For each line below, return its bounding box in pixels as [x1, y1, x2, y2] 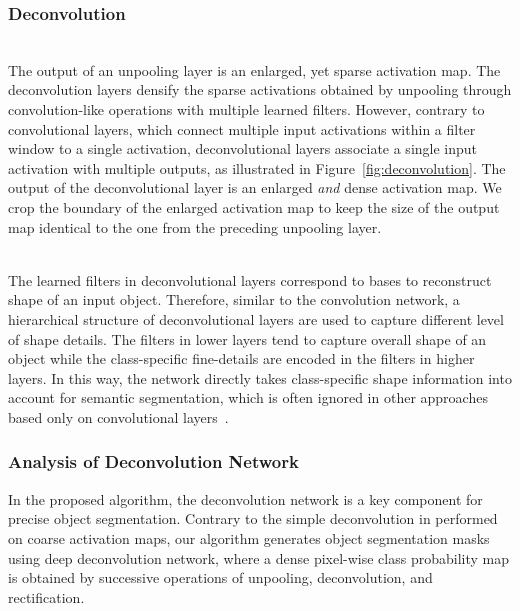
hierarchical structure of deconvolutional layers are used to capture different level [8, 308, 504, 329]
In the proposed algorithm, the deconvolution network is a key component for [8, 488, 483, 509]
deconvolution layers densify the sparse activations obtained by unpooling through [8, 79, 512, 100]
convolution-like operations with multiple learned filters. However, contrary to [8, 99, 485, 119]
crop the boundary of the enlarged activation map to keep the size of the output [8, 196, 500, 217]
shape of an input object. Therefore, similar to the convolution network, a [8, 289, 460, 310]
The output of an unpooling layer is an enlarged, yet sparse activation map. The [8, 59, 501, 80]
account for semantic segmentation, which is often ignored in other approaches [8, 387, 488, 408]
